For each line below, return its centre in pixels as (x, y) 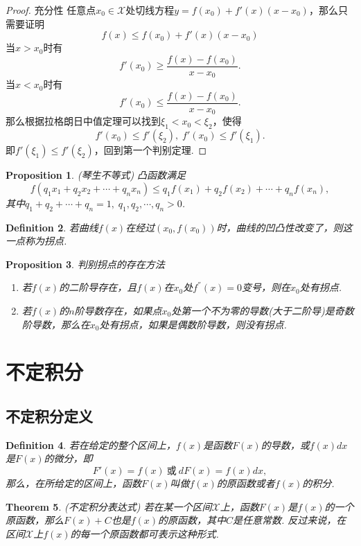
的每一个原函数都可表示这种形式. (144, 533)
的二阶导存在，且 (98, 287)
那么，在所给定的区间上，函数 (73, 483)
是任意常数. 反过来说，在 (290, 520)
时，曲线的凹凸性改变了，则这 (284, 227)
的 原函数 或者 (246, 483)
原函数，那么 (35, 520)
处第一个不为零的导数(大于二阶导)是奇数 (263, 310)
